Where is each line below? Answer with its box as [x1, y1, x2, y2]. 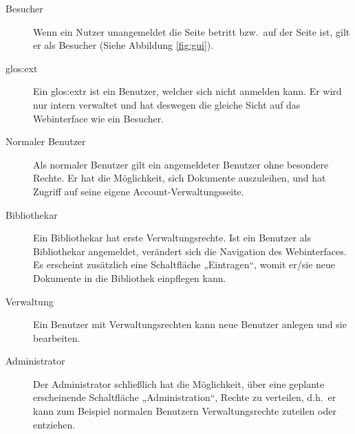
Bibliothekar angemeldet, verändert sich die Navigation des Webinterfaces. [33, 243, 347, 258]
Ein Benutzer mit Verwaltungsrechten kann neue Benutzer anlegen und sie [33, 317, 347, 332]
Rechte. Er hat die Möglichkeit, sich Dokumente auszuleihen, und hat [33, 171, 326, 185]
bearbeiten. [33, 330, 80, 345]
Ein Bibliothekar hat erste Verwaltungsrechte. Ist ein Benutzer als [33, 230, 311, 245]
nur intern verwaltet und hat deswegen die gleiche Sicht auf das [33, 97, 301, 111]
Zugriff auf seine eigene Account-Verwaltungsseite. [33, 184, 244, 198]
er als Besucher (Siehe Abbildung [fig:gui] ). [33, 38, 214, 52]
